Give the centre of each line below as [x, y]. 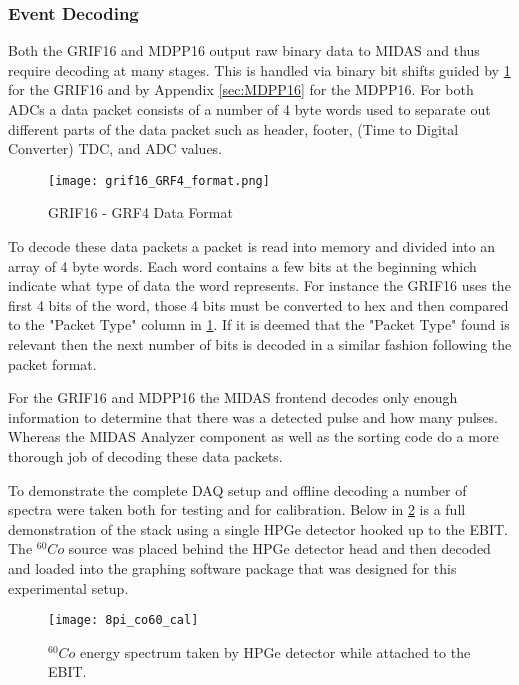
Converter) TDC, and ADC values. [115, 148]
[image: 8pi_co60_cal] [123, 620]
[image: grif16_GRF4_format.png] [159, 180]
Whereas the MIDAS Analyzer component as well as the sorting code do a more [253, 436]
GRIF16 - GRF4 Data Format [140, 212]
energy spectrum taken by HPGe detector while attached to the [275, 651]
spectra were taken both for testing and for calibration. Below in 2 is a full [237, 509]
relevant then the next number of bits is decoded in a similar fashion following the [260, 344]
